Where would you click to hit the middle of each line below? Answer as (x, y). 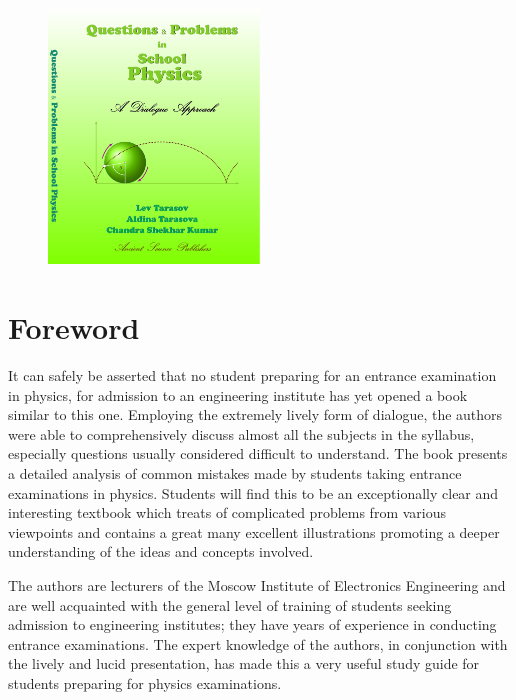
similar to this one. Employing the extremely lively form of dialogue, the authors (255, 414)
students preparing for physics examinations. (145, 682)
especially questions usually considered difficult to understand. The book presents (258, 453)
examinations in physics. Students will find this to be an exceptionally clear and (253, 492)
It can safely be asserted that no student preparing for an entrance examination (252, 375)
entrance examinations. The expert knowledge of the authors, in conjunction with (258, 643)
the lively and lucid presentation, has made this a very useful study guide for (244, 663)
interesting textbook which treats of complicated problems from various (227, 512)
